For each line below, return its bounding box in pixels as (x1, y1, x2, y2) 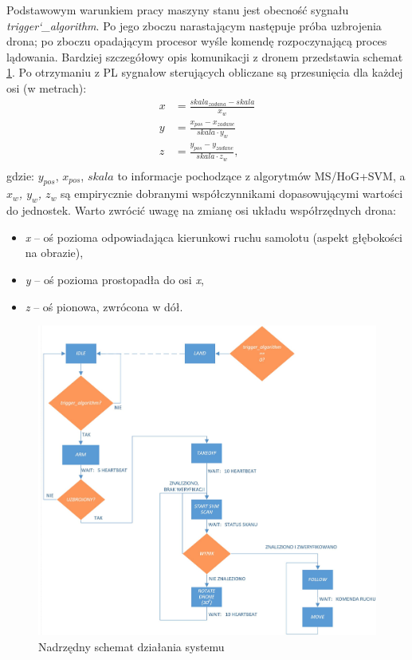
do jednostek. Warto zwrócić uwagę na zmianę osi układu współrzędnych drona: (6, 202, 396, 219)
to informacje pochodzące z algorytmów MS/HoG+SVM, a (117, 167, 406, 184)
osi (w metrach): (6, 79, 87, 96)
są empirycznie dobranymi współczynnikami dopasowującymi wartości (61, 185, 403, 202)
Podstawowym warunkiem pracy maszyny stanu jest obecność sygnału (6, 2, 349, 18)
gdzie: (6, 167, 34, 184)
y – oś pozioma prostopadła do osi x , (25, 271, 204, 288)
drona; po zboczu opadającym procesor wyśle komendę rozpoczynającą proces (6, 33, 387, 49)
